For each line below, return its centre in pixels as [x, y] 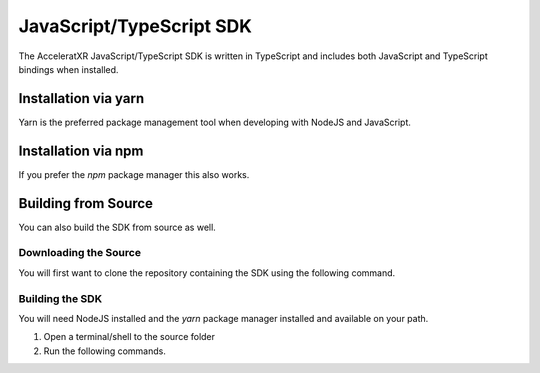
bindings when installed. [68, 69]
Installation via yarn [81, 98]
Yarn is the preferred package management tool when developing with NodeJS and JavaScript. [215, 122]
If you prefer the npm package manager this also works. [134, 174]
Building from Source [86, 203]
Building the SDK [60, 298]
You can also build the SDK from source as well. [117, 227]
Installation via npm [81, 150]
